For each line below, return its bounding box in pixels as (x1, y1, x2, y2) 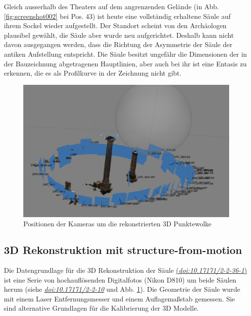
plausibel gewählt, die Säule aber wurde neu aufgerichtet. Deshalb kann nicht (4, 30, 234, 40)
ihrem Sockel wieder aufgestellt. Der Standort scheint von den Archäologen (4, 20, 227, 31)
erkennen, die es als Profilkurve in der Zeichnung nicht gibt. (4, 68, 182, 78)
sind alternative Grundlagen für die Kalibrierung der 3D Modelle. (4, 303, 199, 313)
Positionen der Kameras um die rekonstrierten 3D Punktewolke (23, 219, 212, 229)
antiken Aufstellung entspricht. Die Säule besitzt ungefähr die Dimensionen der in (4, 48, 247, 59)
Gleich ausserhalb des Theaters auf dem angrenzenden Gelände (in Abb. (4, 1, 219, 11)
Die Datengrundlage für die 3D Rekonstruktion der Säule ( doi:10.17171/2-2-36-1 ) (4, 265, 247, 275)
